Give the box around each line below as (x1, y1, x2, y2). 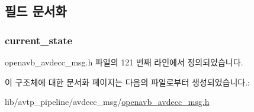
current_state (5, 32, 73, 47)
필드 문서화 (5, 2, 67, 20)
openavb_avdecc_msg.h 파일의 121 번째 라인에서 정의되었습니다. (5, 56, 243, 68)
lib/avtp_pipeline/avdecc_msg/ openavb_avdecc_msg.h (5, 95, 210, 108)
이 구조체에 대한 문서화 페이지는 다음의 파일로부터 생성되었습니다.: (5, 75, 250, 88)
